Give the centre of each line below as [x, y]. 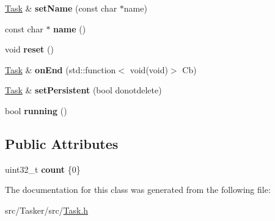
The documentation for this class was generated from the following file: [138, 190]
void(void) [149, 69]
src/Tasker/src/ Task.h [47, 210]
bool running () [36, 110]
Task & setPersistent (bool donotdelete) [83, 90]
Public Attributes [62, 143]
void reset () [29, 49]
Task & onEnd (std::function [61, 69]
